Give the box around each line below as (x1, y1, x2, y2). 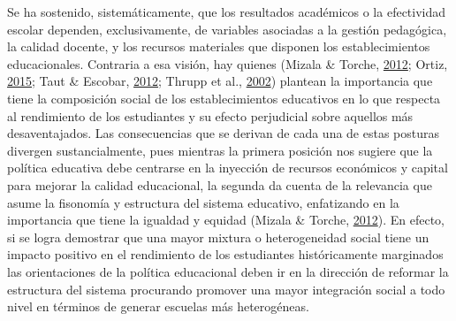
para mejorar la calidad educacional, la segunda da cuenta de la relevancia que (7, 175, 432, 194)
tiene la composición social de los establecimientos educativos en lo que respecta (7, 88, 441, 107)
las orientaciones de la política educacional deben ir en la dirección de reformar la (7, 262, 449, 280)
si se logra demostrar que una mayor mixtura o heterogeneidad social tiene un (7, 227, 429, 246)
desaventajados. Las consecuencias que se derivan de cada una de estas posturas (7, 124, 440, 142)
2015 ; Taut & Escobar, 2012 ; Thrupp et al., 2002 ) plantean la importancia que (7, 72, 433, 90)
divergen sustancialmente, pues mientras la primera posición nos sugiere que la (7, 141, 433, 159)
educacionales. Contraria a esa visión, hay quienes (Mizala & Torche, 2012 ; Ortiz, (7, 54, 448, 73)
